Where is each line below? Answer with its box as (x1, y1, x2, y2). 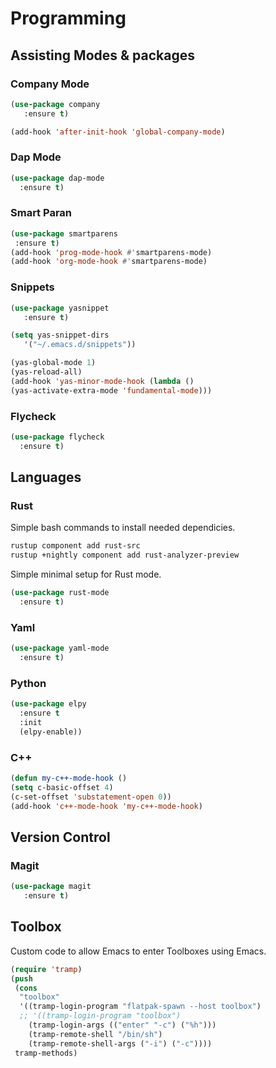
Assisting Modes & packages (10, 47, 196, 64)
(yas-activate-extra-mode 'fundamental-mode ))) (10, 385, 213, 396)
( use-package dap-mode (10, 173, 105, 183)
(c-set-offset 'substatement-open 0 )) (10, 792, 172, 802)
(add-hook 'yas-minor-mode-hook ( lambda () (10, 376, 195, 386)
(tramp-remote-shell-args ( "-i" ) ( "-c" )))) (28, 1038, 213, 1049)
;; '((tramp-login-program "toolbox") (19, 1011, 182, 1021)
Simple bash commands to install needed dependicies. (10, 522, 236, 534)
